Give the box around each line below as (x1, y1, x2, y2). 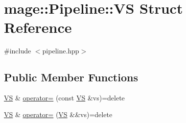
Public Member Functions (4, 70, 138, 85)
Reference (4, 17, 72, 37)
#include (4, 46, 31, 56)
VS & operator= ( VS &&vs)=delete (4, 109, 113, 119)
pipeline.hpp (42, 46, 79, 56)
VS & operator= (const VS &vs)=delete (4, 93, 125, 103)
